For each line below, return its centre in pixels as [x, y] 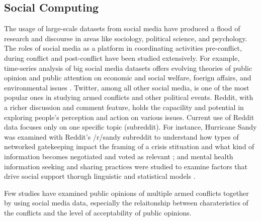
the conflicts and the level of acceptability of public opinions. [98, 212]
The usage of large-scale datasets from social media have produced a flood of [122, 28]
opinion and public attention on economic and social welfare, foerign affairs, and [128, 78]
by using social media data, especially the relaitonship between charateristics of [126, 203]
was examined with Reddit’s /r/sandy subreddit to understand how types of [121, 136]
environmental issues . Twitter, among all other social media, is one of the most [127, 87]
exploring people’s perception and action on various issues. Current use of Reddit [129, 117]
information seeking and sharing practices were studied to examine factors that [126, 166]
